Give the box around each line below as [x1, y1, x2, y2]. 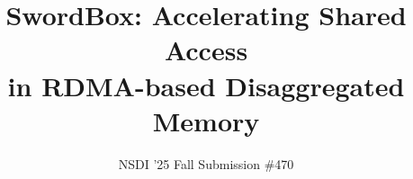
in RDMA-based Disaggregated [7, 67, 405, 103]
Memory [152, 102, 260, 139]
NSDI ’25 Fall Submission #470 [118, 154, 294, 173]
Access [164, 31, 248, 68]
